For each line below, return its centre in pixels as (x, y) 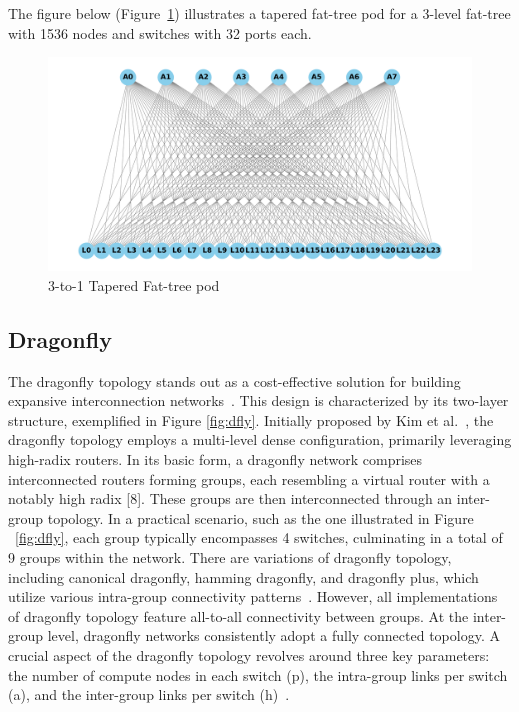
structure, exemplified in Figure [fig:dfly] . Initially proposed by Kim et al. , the (251, 419)
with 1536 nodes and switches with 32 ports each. (160, 32)
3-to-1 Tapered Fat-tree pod (134, 284)
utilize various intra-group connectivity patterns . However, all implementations (253, 596)
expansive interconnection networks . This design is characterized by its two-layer (258, 400)
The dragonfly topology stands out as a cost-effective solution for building (234, 380)
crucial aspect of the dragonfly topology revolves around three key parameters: (249, 654)
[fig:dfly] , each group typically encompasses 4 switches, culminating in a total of (259, 537)
